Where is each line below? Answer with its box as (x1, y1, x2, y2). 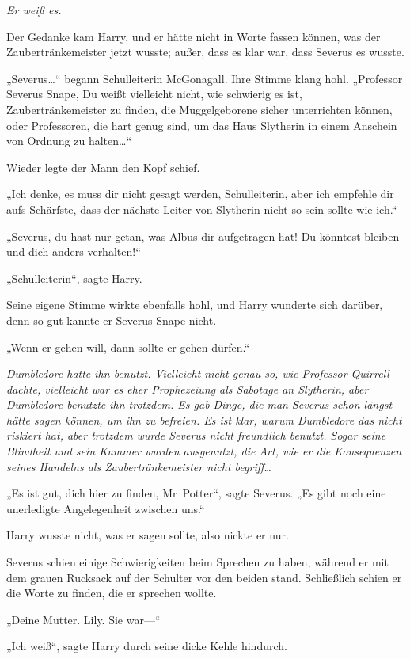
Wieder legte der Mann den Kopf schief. (6, 158, 200, 175)
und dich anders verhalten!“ (6, 243, 141, 260)
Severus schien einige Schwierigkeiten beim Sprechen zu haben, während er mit (6, 554, 389, 570)
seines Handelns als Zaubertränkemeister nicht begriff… (6, 458, 271, 474)
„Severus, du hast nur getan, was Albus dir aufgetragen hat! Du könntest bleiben (6, 227, 400, 244)
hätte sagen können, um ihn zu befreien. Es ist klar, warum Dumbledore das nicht (6, 411, 402, 428)
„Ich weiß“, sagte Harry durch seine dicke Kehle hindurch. (6, 638, 287, 654)
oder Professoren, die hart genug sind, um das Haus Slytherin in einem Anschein (6, 116, 397, 133)
